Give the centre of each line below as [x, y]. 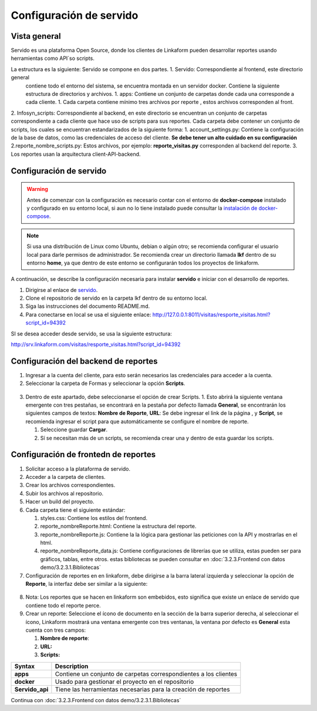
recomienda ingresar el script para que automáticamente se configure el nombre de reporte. [137, 421]
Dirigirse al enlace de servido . [62, 290]
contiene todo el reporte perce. [63, 605]
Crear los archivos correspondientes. [70, 485]
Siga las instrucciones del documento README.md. [87, 306]
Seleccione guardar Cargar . [74, 430]
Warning [37, 189]
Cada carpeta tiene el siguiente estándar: [75, 510]
